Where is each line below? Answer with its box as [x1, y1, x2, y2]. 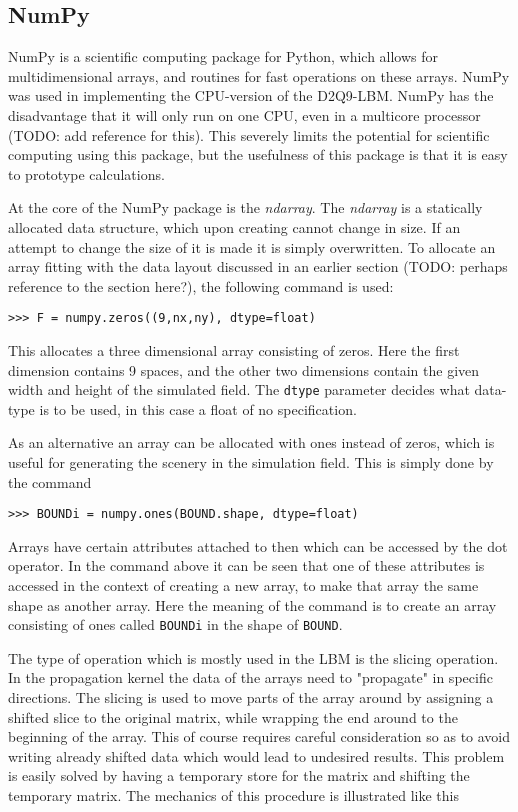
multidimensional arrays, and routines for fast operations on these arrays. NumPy [8, 65, 510, 86]
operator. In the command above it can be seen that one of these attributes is [8, 555, 485, 576]
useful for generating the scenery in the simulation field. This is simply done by [8, 452, 494, 473]
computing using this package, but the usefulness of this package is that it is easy [8, 144, 508, 165]
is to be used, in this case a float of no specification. [39, 398, 357, 419]
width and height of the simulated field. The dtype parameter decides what [8, 379, 470, 400]
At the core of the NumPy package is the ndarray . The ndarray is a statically [8, 197, 483, 218]
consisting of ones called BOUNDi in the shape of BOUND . [8, 614, 343, 635]
